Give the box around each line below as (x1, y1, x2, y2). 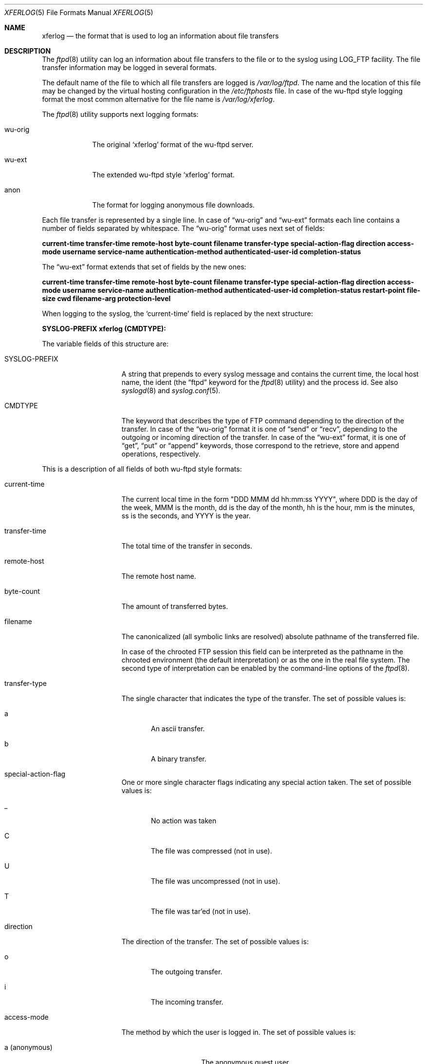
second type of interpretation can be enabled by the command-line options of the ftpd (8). (121, 664, 409, 672)
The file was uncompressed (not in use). (151, 877, 280, 885)
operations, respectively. (121, 450, 201, 458)
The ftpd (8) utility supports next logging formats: (42, 110, 199, 118)
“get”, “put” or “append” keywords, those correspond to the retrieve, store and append (121, 441, 399, 450)
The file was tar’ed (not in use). (151, 907, 251, 915)
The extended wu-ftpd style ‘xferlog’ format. (92, 171, 235, 179)
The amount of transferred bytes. (121, 602, 228, 610)
